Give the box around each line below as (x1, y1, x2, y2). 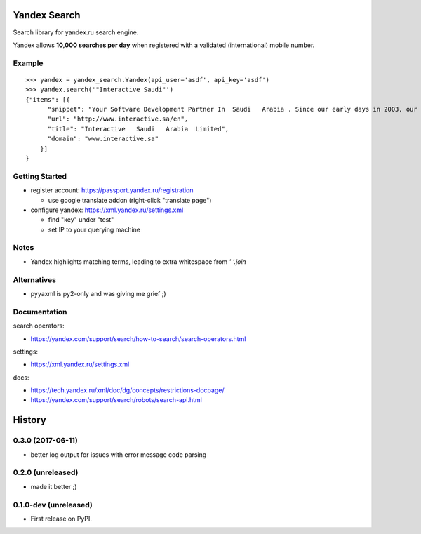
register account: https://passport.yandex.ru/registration (30, 186, 194, 194)
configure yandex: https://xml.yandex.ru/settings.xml (30, 206, 184, 214)
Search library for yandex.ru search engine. (13, 28, 139, 36)
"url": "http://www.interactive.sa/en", (47, 115, 189, 123)
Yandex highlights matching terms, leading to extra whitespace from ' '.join (30, 257, 247, 266)
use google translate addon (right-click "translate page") (48, 196, 212, 204)
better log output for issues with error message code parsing (30, 450, 207, 459)
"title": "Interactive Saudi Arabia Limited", (47, 125, 229, 133)
